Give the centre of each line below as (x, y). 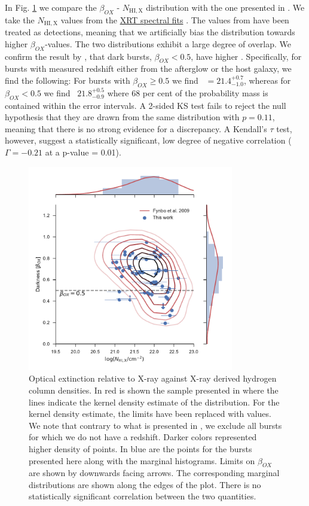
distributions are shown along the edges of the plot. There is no (145, 484)
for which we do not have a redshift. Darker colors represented (143, 437)
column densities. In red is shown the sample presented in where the (154, 390)
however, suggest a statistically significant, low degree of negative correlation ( (148, 140)
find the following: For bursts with (68, 80)
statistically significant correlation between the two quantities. (143, 496)
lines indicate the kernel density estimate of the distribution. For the (154, 402)
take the (20, 19)
